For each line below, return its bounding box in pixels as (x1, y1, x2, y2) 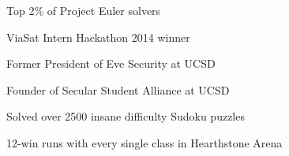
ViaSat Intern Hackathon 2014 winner (6, 28, 190, 45)
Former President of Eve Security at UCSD (6, 55, 216, 72)
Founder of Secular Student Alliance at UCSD (6, 81, 230, 98)
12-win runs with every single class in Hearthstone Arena (6, 134, 283, 150)
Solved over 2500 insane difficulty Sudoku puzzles (6, 108, 245, 124)
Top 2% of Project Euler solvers (6, 2, 161, 18)
